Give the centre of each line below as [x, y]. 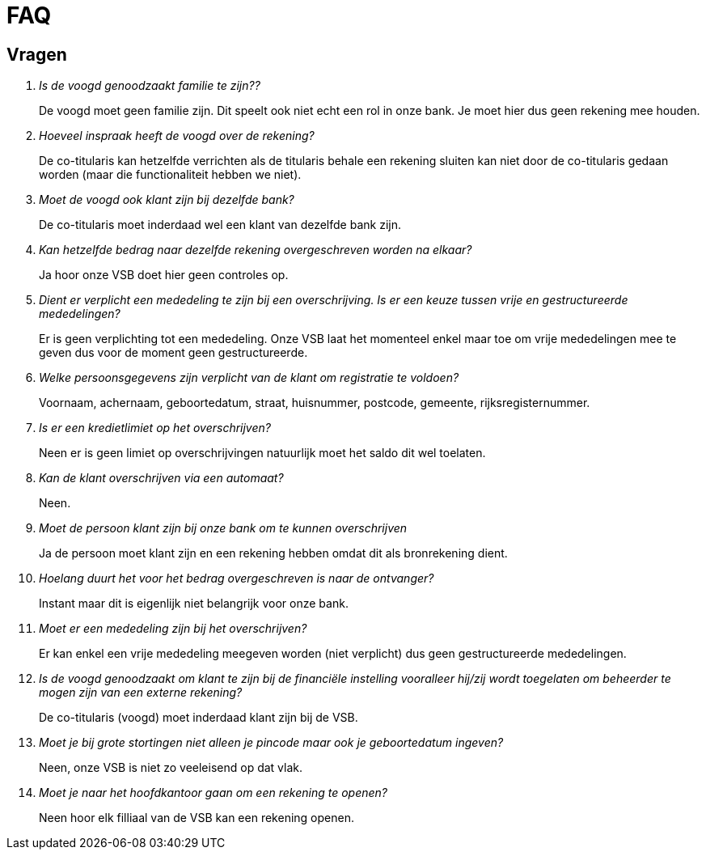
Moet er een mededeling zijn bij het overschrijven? [173, 629]
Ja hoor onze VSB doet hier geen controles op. [164, 275]
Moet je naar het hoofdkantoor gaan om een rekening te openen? [213, 793]
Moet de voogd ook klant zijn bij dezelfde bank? [167, 200]
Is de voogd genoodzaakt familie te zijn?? [150, 86]
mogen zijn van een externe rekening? [141, 693]
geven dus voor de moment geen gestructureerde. [173, 353]
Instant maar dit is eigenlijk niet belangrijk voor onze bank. [194, 604]
